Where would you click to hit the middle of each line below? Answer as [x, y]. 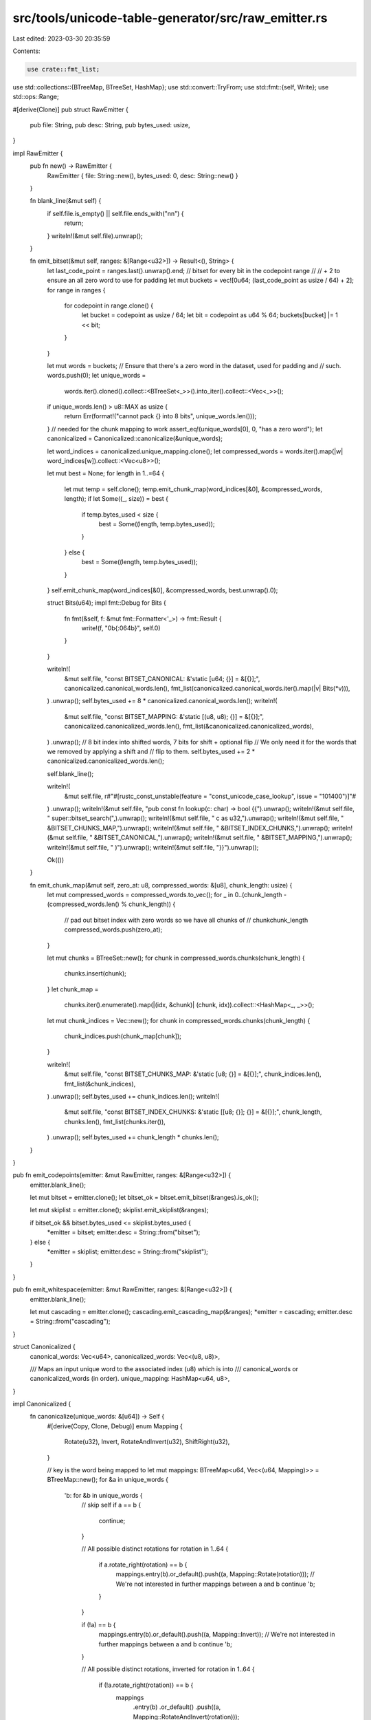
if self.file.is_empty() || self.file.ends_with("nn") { [116, 213]
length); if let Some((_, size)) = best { [116, 499]
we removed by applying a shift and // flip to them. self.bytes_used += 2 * [151, 751]
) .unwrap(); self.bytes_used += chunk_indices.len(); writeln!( [133, 1096]
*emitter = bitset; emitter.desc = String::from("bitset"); [124, 1232]
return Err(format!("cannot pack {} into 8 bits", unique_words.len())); [160, 416]
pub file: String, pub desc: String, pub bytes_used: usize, [110, 125]
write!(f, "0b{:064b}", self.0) [121, 628]
